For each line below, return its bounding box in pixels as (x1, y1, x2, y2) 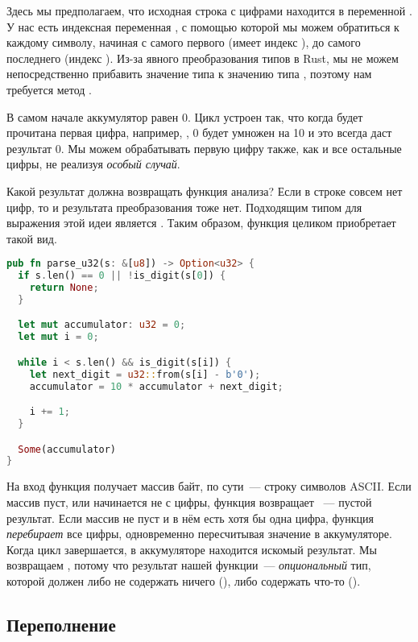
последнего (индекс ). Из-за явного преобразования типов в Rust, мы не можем (6, 49, 399, 66)
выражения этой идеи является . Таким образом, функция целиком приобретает (6, 214, 396, 231)
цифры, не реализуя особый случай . (6, 155, 180, 172)
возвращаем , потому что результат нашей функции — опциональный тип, (6, 557, 371, 574)
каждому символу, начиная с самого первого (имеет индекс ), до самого (6, 34, 361, 51)
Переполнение (6, 611, 116, 636)
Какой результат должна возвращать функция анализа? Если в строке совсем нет (6, 182, 403, 199)
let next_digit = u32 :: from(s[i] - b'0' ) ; (29, 368, 261, 380)
